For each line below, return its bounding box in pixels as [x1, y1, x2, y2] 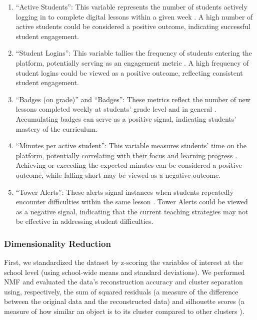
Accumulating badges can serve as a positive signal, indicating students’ [15, 113, 236, 124]
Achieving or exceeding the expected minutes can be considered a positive [15, 160, 242, 170]
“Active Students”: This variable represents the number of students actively [15, 2, 247, 12]
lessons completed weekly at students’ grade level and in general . [15, 104, 216, 114]
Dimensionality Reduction [4, 237, 111, 249]
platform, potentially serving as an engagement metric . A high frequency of [15, 57, 249, 68]
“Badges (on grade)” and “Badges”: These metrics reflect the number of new [15, 94, 250, 104]
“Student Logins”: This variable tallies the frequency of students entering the [15, 48, 252, 58]
